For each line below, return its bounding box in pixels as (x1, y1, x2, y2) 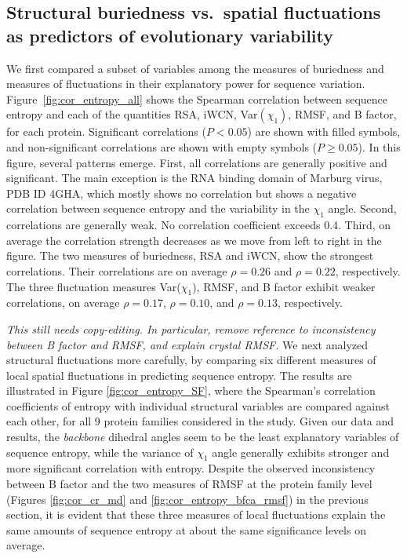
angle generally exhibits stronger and (212, 443, 390, 460)
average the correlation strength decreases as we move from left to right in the (6, 232, 382, 248)
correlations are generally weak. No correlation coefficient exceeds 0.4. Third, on (6, 217, 391, 233)
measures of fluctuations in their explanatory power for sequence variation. (6, 75, 365, 92)
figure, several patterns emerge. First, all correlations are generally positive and (6, 154, 387, 170)
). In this (358, 138, 401, 155)
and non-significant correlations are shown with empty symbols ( (6, 138, 318, 155)
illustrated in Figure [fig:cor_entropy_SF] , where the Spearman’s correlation (6, 382, 376, 399)
